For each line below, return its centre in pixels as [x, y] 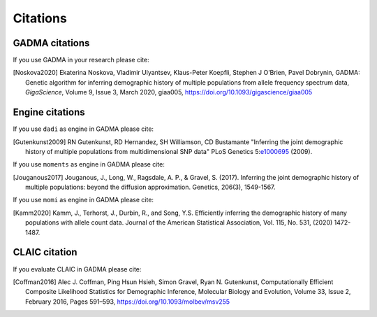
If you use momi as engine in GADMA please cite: [83, 200]
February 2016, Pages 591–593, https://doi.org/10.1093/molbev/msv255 [128, 302]
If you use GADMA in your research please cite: [81, 60]
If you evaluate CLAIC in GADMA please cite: [77, 269]
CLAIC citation [45, 252]
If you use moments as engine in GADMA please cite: [89, 164]
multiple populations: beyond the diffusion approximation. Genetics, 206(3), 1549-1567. [150, 187]
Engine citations [49, 112]
